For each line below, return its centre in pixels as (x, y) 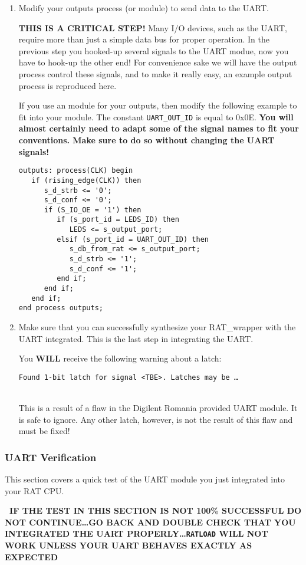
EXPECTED (32, 556)
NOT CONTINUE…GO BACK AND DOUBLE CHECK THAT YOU (150, 522)
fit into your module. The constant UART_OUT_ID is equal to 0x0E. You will (156, 116)
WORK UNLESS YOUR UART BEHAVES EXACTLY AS (129, 545)
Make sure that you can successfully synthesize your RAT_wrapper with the (157, 327)
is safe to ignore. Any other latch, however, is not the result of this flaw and (156, 419)
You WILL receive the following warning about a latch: (120, 358)
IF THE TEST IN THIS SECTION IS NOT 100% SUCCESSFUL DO (156, 510)
